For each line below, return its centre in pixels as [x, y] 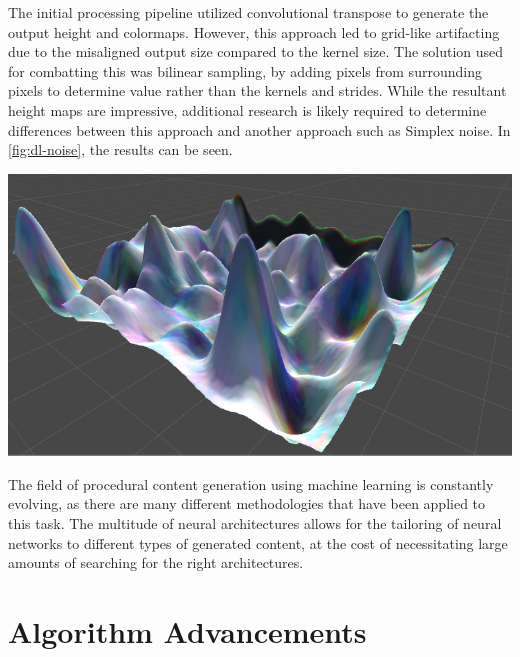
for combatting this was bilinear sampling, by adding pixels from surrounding [245, 70]
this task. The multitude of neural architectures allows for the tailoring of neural [255, 523]
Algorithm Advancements [187, 631]
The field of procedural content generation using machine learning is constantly [251, 483]
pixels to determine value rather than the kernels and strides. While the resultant [257, 90]
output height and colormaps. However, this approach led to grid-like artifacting [254, 31]
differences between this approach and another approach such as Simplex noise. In [259, 129]
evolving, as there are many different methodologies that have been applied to [247, 503]
